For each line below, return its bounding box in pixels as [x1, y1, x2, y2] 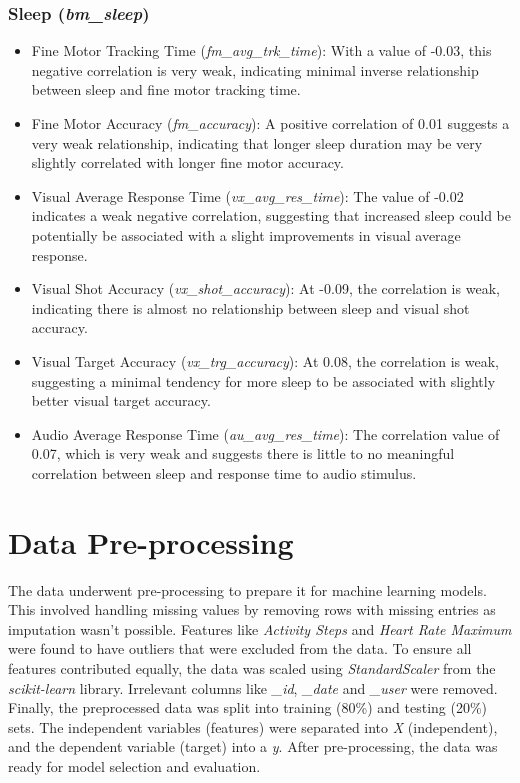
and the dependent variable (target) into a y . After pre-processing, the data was [8, 736, 498, 757]
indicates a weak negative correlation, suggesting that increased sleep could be [31, 205, 511, 226]
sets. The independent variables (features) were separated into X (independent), [8, 716, 498, 737]
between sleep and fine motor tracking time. [31, 79, 301, 100]
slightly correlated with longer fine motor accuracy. [31, 152, 344, 173]
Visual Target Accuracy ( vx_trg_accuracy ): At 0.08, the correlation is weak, [31, 350, 499, 371]
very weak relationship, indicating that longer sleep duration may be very [31, 132, 483, 153]
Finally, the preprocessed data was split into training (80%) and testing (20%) [8, 697, 488, 718]
